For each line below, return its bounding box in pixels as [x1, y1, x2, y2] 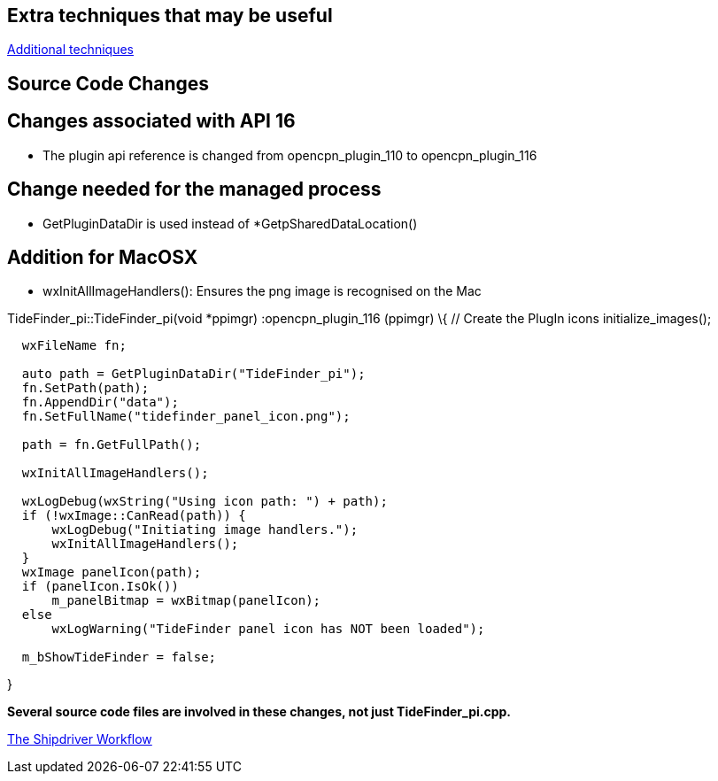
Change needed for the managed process [7, 178, 382, 201]
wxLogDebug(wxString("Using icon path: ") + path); [21, 494, 388, 509]
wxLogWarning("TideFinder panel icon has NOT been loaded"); [51, 622, 485, 637]
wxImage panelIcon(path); [21, 565, 202, 580]
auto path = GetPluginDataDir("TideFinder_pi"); [21, 367, 366, 382]
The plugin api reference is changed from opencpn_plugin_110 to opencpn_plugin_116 [42, 147, 537, 163]
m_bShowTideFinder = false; [21, 650, 217, 665]
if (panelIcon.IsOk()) [21, 579, 179, 594]
